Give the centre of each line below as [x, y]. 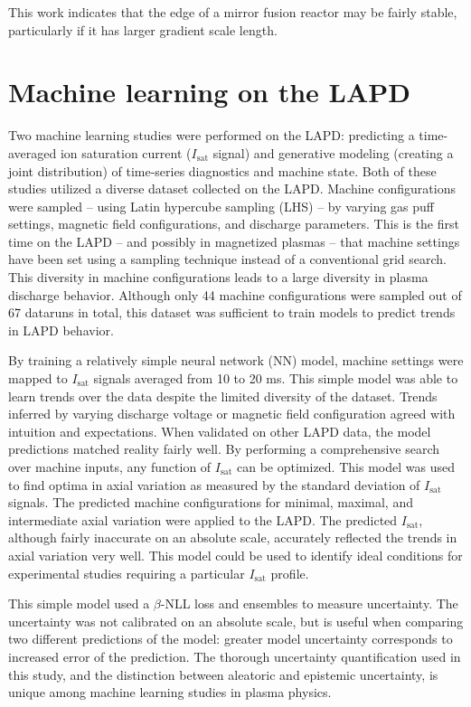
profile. [290, 573]
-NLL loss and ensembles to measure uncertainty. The [309, 603]
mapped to [38, 378]
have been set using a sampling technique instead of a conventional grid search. [227, 259]
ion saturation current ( [126, 152]
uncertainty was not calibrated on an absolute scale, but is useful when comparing [236, 621]
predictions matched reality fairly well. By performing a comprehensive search [224, 449]
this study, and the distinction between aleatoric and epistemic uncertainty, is [223, 674]
